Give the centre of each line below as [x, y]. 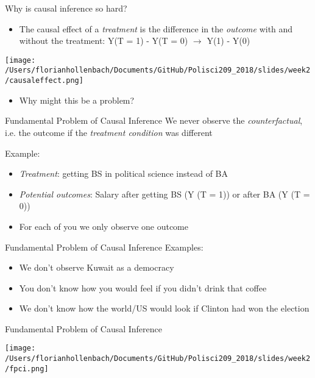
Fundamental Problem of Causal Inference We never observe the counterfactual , [154, 120]
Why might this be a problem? [77, 100]
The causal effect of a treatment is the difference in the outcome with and [156, 28]
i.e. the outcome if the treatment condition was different [109, 132]
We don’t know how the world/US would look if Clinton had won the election [164, 308]
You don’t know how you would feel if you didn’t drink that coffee [143, 287]
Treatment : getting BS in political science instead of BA [124, 173]
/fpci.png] [27, 369]
